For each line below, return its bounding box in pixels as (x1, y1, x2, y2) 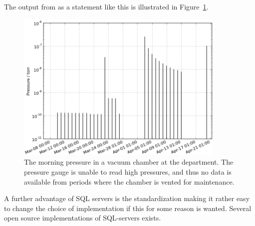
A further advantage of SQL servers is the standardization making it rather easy (4, 193, 250, 204)
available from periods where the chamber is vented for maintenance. (24, 176, 235, 187)
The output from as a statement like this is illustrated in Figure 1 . (4, 1, 209, 11)
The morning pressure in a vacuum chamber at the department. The (24, 157, 234, 167)
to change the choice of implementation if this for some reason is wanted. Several (4, 203, 252, 213)
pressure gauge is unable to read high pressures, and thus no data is (24, 167, 232, 177)
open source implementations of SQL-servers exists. (4, 213, 161, 223)
